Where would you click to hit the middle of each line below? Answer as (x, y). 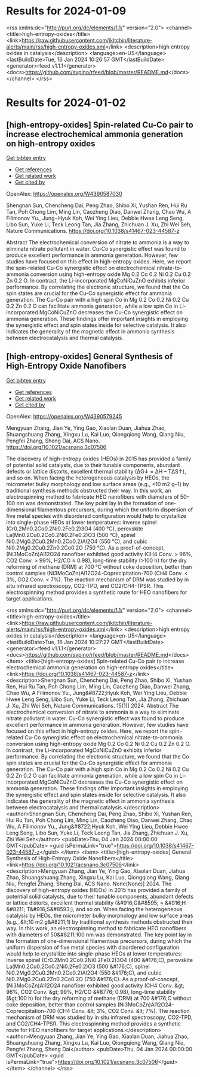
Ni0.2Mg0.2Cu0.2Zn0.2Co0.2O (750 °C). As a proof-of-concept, (86, 547)
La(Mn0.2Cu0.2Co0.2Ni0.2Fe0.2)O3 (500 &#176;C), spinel (78, 966)
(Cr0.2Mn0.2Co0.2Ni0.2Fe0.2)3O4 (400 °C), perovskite (75, 529)
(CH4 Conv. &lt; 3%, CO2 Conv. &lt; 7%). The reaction (123, 1011)
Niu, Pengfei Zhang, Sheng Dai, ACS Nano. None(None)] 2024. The (89, 884)
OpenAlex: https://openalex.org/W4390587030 (64, 193)
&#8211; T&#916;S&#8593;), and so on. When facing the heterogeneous (94, 909)
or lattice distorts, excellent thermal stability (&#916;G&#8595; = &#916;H (96, 903)
